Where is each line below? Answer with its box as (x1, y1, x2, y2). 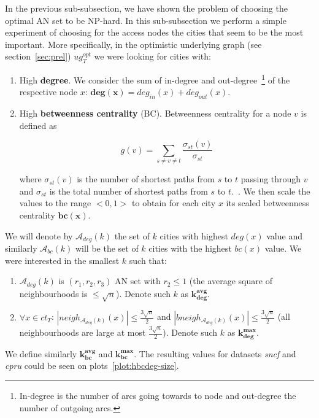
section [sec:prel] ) (5, 50, 71, 63)
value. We (264, 242, 302, 255)
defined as (19, 118, 57, 131)
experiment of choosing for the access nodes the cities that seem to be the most (5, 26, 304, 39)
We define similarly (5, 347, 77, 360)
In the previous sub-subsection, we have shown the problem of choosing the (5, 2, 288, 14)
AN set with (115, 274, 161, 287)
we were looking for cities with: (94, 50, 211, 63)
